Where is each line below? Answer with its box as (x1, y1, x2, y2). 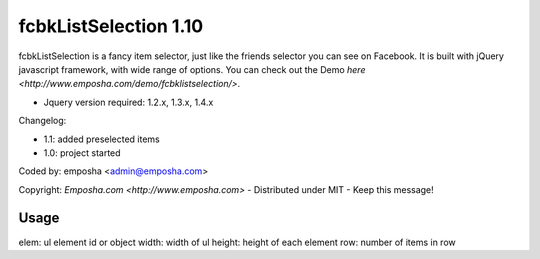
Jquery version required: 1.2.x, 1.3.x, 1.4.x (43, 96, 214, 108)
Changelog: (18, 115, 67, 127)
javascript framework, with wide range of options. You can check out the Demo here (18, 63, 366, 75)
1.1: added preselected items (43, 133, 160, 145)
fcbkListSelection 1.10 (18, 15, 204, 37)
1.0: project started (43, 146, 121, 159)
